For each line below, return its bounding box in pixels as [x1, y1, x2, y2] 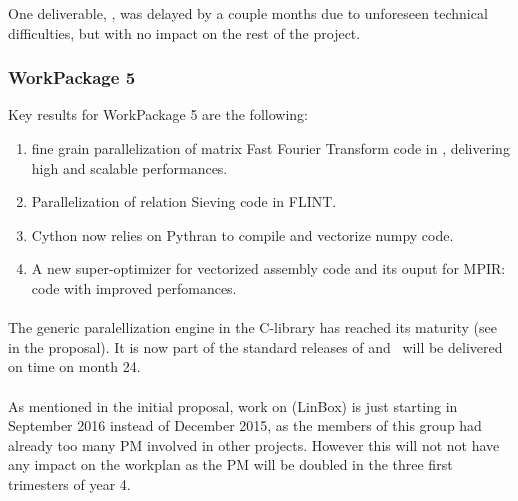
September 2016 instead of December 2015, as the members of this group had [8, 415, 482, 436]
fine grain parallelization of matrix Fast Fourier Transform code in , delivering [31, 138, 510, 158]
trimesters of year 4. [8, 473, 131, 494]
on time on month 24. [8, 356, 141, 377]
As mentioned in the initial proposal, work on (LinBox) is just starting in [8, 395, 458, 416]
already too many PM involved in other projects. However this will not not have [8, 434, 500, 455]
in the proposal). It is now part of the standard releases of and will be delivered [8, 336, 503, 357]
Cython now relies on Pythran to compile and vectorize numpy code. [31, 224, 454, 245]
